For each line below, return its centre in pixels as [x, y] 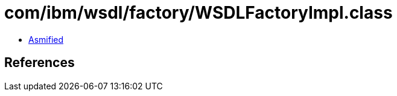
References [40, 63]
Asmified [46, 39]
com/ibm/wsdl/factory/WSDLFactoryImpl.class [198, 13]
